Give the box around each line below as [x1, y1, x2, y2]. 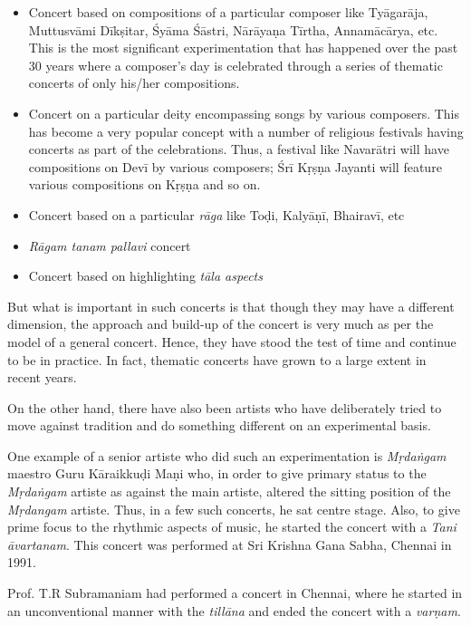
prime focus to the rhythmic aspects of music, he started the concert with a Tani [7, 517, 457, 536]
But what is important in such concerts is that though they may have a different [7, 296, 455, 315]
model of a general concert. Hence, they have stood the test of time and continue [7, 332, 457, 351]
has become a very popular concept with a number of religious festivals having [28, 121, 464, 140]
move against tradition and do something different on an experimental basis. [7, 416, 431, 435]
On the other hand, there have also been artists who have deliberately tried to [7, 398, 442, 417]
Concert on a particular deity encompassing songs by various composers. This [28, 103, 460, 122]
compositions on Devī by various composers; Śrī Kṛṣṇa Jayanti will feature [28, 157, 442, 176]
